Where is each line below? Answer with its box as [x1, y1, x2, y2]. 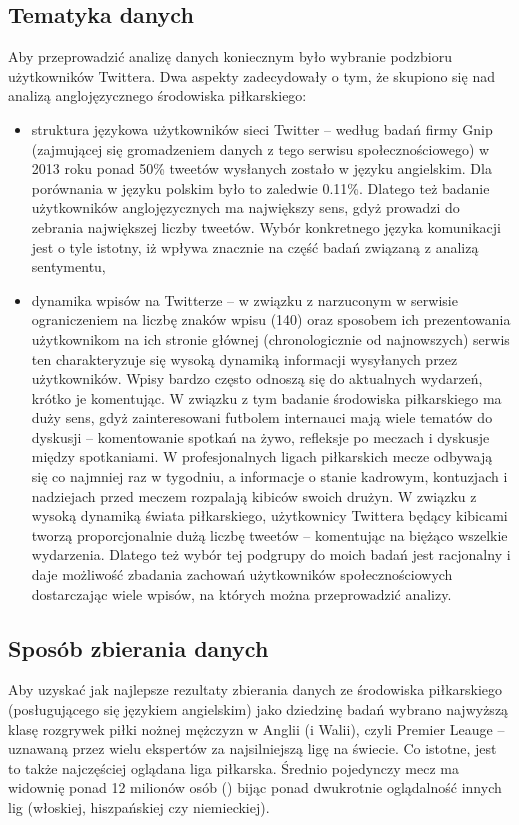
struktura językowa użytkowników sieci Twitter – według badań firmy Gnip [31, 118, 493, 139]
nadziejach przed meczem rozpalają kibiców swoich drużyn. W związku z [31, 485, 477, 506]
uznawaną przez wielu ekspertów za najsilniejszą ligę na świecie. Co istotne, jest [8, 738, 497, 759]
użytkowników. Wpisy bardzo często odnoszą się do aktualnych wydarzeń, [31, 368, 483, 389]
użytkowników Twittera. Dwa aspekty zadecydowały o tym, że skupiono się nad [8, 65, 495, 86]
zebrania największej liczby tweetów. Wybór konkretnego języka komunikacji [31, 216, 501, 237]
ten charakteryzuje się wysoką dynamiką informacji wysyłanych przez [31, 348, 458, 369]
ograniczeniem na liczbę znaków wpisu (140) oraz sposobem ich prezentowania [31, 309, 511, 330]
